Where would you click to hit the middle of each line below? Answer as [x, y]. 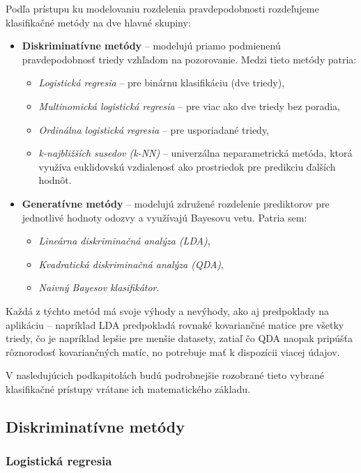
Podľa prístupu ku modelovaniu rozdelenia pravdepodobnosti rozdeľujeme [162, 8]
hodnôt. [55, 180]
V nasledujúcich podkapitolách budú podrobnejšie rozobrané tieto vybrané [165, 375]
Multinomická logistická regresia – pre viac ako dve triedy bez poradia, [190, 106]
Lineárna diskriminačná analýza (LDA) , [124, 241]
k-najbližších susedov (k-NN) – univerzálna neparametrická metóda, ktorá [195, 153]
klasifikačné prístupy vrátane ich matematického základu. [128, 388]
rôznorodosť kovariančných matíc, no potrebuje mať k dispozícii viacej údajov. [173, 351]
